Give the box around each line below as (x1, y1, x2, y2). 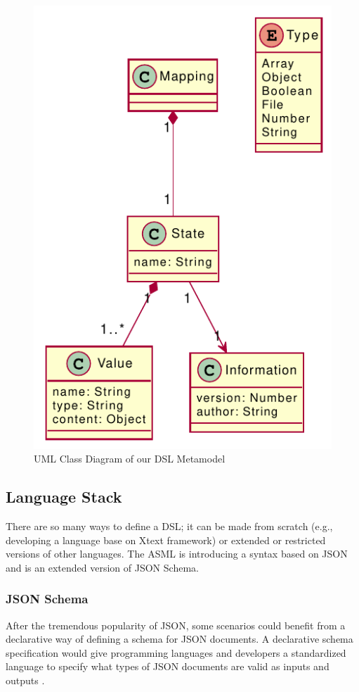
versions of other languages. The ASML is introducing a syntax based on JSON (6, 546, 348, 561)
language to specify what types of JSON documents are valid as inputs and (6, 659, 329, 674)
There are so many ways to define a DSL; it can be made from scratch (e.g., (6, 519, 333, 534)
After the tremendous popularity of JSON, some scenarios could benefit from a (6, 617, 346, 632)
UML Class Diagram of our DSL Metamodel (34, 451, 226, 466)
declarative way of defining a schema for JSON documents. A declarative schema (6, 631, 353, 646)
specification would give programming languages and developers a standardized (6, 645, 346, 660)
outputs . (6, 673, 45, 688)
